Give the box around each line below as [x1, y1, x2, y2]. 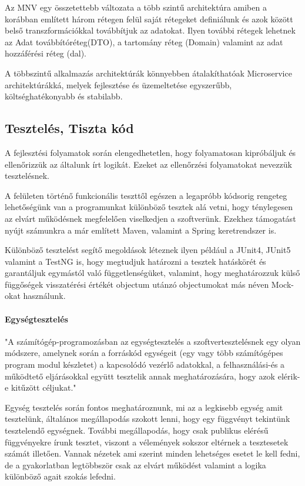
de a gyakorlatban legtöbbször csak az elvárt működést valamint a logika [5, 458, 266, 471]
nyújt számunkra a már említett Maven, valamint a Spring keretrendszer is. [5, 224, 277, 236]
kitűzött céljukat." [11, 381, 76, 394]
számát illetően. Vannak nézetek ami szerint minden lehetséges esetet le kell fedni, [5, 447, 300, 460]
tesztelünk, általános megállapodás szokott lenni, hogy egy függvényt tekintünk [5, 412, 290, 425]
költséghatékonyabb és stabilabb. [5, 90, 123, 102]
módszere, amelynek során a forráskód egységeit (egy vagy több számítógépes [5, 347, 283, 359]
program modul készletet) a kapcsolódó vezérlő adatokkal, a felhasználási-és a [5, 358, 285, 371]
